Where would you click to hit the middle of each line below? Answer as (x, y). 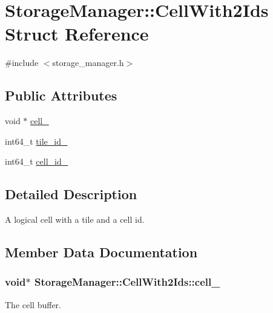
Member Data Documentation (101, 252)
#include (22, 63)
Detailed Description (71, 194)
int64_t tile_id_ (36, 141)
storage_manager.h (88, 63)
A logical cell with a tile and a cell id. (75, 219)
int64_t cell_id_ (37, 161)
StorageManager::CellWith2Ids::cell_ (127, 282)
